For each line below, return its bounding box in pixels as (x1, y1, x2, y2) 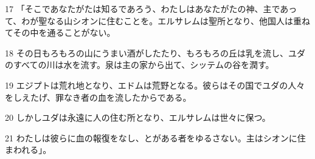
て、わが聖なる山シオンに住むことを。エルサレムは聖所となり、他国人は (5, 14, 294, 27)
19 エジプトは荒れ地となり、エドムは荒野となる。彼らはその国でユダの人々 (5, 78, 305, 91)
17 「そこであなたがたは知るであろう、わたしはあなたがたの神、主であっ (5, 2, 297, 15)
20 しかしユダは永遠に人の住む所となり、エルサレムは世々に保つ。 (5, 111, 271, 124)
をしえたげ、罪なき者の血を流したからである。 (5, 90, 192, 103)
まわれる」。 (5, 143, 52, 156)
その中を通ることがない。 (13, 26, 116, 39)
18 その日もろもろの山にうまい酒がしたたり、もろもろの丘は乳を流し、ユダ (5, 46, 306, 59)
